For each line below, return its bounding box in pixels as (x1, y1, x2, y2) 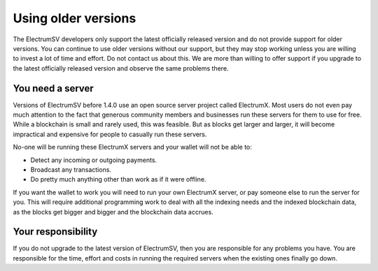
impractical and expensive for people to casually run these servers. (13, 130, 207, 138)
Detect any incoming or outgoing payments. (30, 156, 157, 164)
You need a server (13, 82, 94, 94)
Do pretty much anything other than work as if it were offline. (30, 175, 206, 184)
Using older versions (13, 10, 136, 26)
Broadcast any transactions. (30, 165, 112, 174)
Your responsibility (13, 226, 98, 237)
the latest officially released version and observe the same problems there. (13, 64, 229, 73)
